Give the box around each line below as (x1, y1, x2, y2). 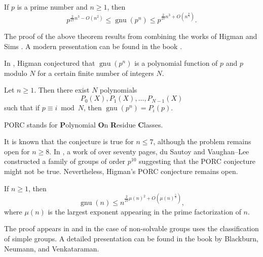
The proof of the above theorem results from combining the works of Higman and (4, 31, 257, 41)
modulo (4, 67, 27, 78)
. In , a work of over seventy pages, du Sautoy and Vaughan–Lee (49, 146, 249, 156)
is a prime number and (17, 2, 88, 12)
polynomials (100, 84, 137, 95)
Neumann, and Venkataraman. (4, 243, 99, 253)
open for (4, 146, 30, 156)
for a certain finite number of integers (37, 67, 154, 78)
